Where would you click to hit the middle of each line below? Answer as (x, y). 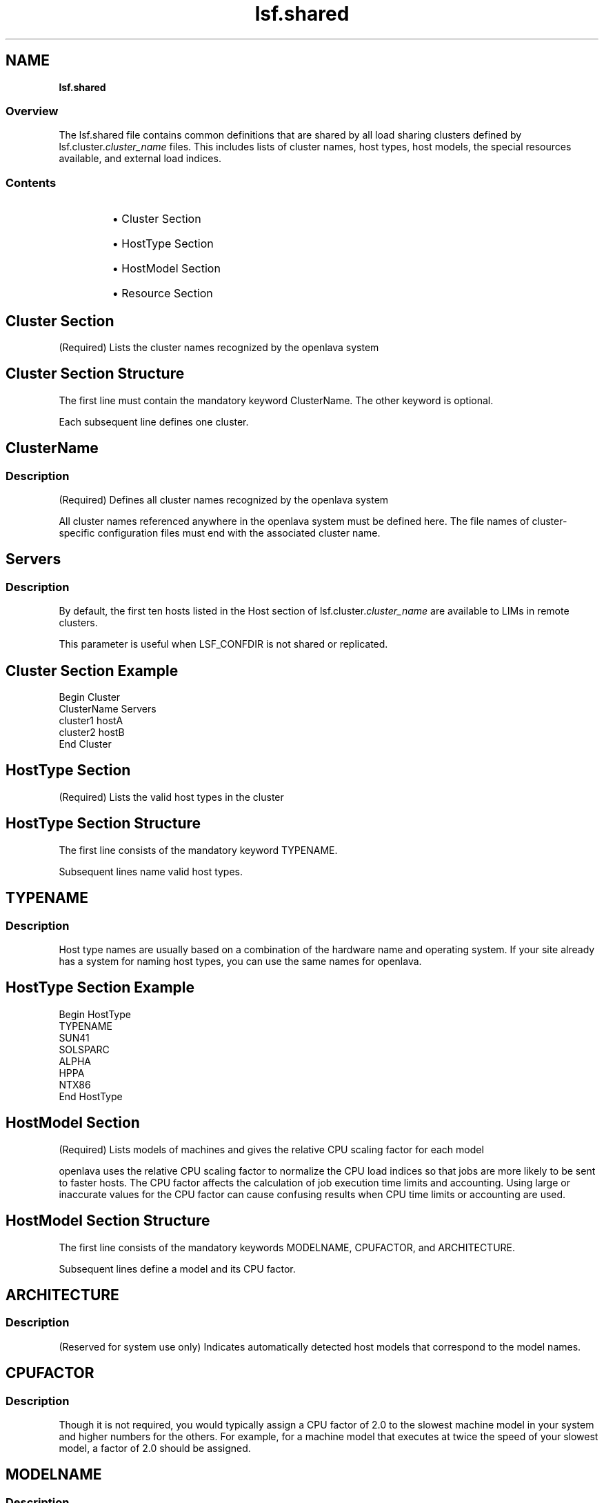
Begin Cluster (90, 697)
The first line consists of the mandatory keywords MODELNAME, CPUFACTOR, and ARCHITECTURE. (287, 1247)
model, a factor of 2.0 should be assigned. (155, 1448)
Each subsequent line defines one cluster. (154, 421)
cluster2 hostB (92, 733)
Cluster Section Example (92, 670)
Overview (32, 111)
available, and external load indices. (140, 159)
